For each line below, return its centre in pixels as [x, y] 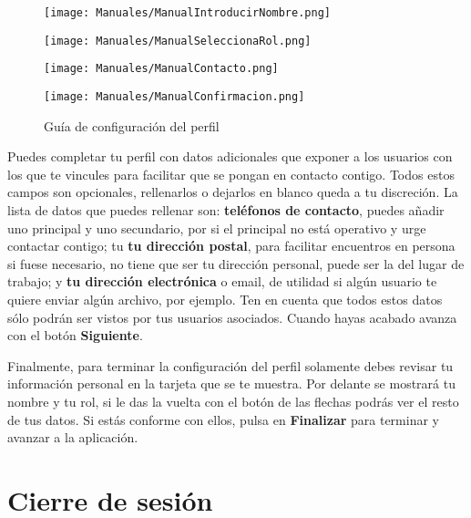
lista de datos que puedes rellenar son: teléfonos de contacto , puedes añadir [226, 210]
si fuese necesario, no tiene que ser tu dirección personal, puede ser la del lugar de [236, 263]
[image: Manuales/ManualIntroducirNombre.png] [187, 13]
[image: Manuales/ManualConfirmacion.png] [174, 96]
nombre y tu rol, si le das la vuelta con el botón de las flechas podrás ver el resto [233, 401]
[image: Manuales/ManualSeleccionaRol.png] [178, 41]
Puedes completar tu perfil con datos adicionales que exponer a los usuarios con [230, 156]
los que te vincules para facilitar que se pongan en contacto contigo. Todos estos [231, 174]
